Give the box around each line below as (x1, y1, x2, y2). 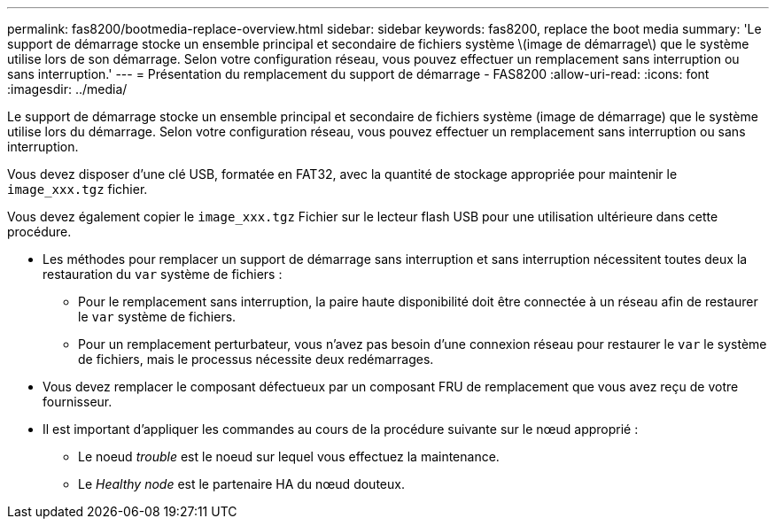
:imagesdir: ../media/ (7, 81, 128, 97)
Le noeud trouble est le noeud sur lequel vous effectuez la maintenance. (78, 449, 500, 464)
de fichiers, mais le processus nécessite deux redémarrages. (78, 352, 434, 367)
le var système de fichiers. (78, 309, 237, 324)
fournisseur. (43, 394, 113, 409)
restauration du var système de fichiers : (43, 267, 283, 282)
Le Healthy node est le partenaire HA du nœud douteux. (78, 476, 405, 491)
